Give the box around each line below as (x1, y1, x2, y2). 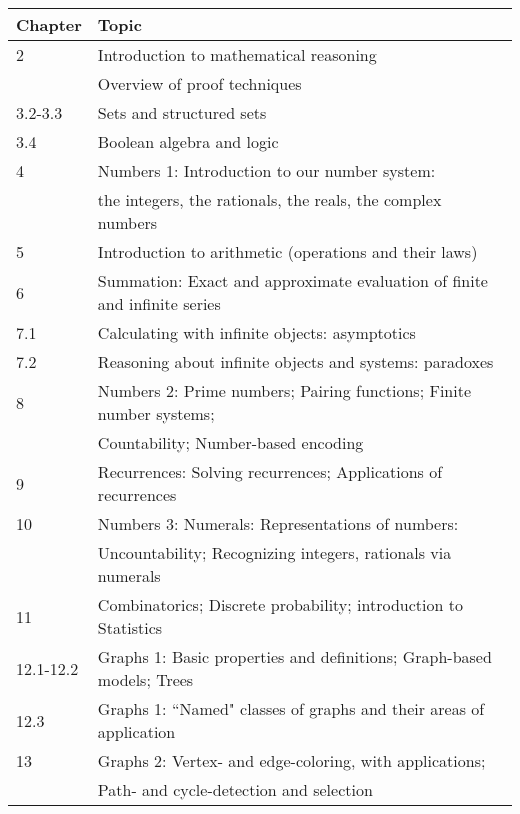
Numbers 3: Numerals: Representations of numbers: (97, 512, 459, 535)
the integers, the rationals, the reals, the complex (97, 188, 442, 211)
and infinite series (97, 292, 221, 315)
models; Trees (97, 668, 194, 691)
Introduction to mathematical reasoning (97, 43, 377, 66)
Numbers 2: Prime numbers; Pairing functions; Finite (97, 379, 472, 402)
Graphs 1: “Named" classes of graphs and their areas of (97, 697, 485, 720)
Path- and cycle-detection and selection (97, 778, 373, 801)
